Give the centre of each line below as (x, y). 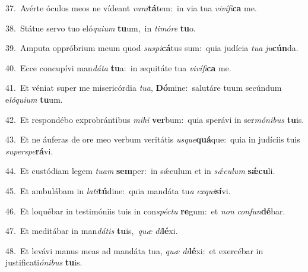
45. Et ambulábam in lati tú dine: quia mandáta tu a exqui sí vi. (118, 190)
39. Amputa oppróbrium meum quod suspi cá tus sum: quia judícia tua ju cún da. (152, 48)
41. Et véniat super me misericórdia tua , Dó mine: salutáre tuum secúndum (144, 88)
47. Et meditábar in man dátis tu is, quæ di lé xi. (92, 231)
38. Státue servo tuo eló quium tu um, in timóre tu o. (101, 28)
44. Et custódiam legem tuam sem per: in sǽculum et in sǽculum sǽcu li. (140, 171)
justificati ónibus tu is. (44, 262)
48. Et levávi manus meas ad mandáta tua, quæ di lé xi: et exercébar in (134, 250)
